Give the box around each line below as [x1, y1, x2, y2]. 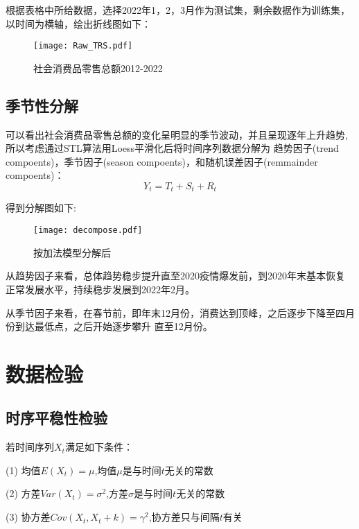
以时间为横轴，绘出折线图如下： [6, 16, 151, 31]
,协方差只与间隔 [148, 510, 220, 524]
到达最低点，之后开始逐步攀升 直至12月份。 [15, 319, 213, 333]
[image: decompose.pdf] [33, 225, 143, 236]
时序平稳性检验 [6, 407, 107, 428]
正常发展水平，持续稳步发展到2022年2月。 [6, 281, 195, 296]
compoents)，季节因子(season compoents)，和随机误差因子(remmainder [6, 154, 318, 168]
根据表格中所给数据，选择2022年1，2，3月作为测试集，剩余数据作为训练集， [6, 3, 350, 17]
